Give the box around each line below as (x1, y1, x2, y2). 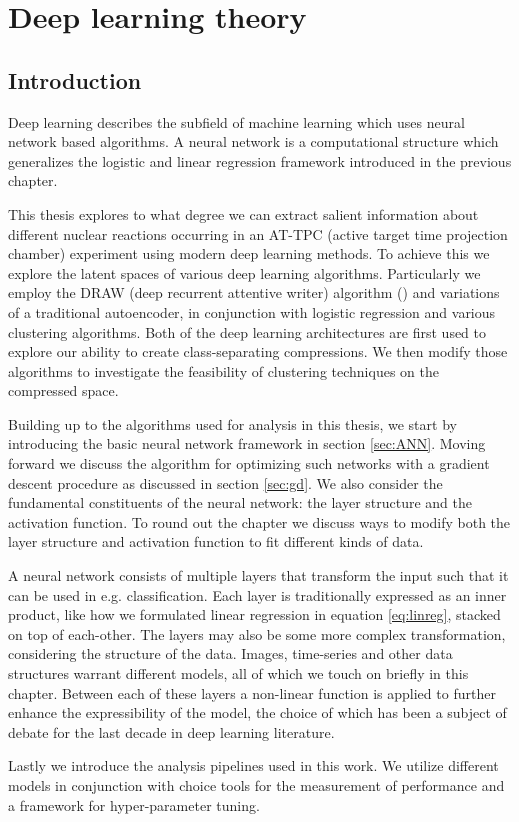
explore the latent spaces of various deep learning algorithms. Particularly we (8, 262, 481, 283)
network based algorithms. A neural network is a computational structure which (8, 131, 499, 152)
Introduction (8, 64, 142, 95)
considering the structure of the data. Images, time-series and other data (8, 643, 453, 664)
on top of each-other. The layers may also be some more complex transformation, (8, 623, 506, 644)
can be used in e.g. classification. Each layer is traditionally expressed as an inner (8, 584, 507, 605)
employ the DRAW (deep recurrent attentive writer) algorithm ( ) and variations (8, 282, 500, 303)
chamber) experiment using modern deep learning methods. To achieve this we (8, 243, 490, 264)
